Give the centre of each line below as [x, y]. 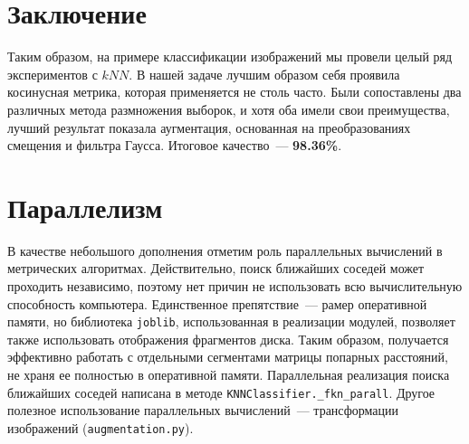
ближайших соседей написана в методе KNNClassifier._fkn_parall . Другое [221, 392]
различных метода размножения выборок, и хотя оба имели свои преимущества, [229, 109]
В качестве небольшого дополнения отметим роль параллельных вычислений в [225, 250]
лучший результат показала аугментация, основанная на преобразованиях [209, 127]
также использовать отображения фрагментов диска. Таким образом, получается [228, 339]
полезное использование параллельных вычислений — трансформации [203, 410]
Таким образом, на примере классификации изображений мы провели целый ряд [230, 57]
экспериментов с [53, 74]
